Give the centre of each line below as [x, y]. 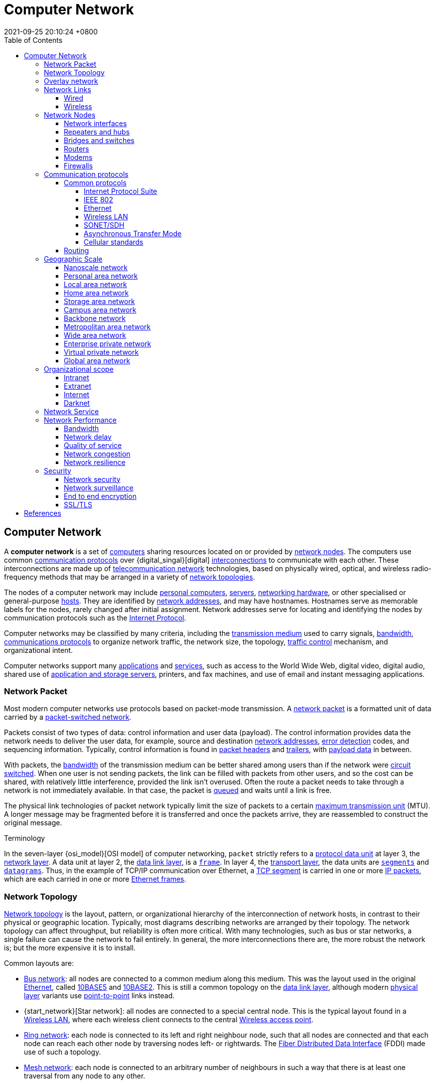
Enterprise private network [108, 343]
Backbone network [95, 318]
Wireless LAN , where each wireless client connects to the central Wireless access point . [169, 1020]
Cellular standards [114, 242]
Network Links [68, 89]
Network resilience [95, 462]
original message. [33, 823]
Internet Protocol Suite [121, 191]
